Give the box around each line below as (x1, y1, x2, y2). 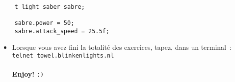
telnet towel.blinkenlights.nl (12, 52, 114, 60)
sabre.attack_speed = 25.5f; (14, 27, 109, 35)
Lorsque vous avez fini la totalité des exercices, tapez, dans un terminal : (12, 41, 232, 52)
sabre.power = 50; (14, 20, 75, 27)
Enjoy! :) (12, 69, 44, 79)
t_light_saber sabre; (14, 3, 85, 10)
